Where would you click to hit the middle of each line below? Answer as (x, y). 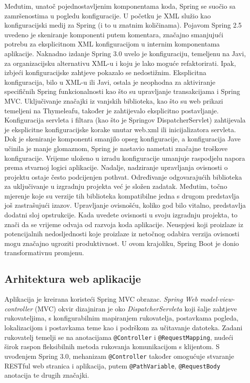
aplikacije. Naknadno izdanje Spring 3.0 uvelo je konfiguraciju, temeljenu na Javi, (125, 53)
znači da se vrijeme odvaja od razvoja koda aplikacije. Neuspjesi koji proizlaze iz (124, 224)
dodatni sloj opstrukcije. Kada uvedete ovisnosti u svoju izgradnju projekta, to (121, 215)
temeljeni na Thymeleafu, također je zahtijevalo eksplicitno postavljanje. (112, 110)
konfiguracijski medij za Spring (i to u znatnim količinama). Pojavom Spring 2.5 (123, 25)
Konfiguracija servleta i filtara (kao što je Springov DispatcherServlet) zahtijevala (125, 120)
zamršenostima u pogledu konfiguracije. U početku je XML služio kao (108, 15)
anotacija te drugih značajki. (47, 375)
